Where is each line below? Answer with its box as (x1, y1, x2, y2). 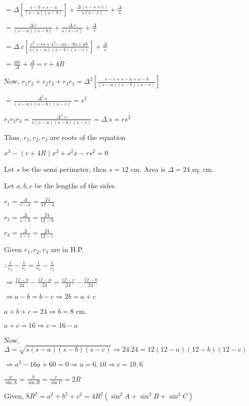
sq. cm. (192, 163, 214, 174)
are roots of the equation (50, 132, 125, 142)
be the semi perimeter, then (22, 163, 107, 174)
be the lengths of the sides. (34, 180, 117, 191)
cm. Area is (130, 163, 166, 174)
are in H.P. (50, 244, 84, 254)
